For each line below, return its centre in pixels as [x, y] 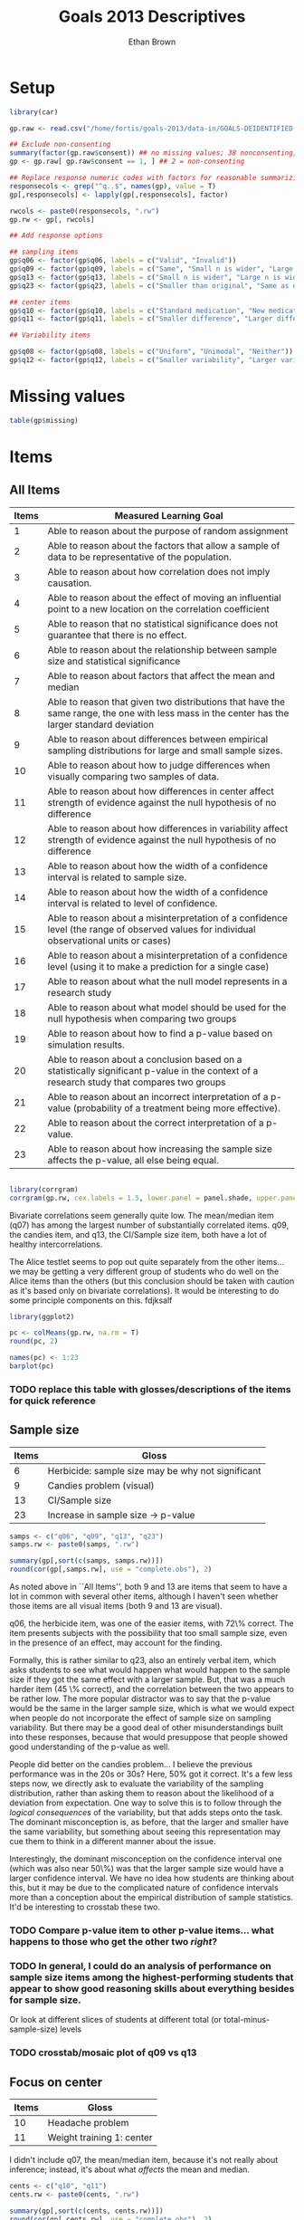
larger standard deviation [101, 724]
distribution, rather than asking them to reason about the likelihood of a [142, 1794]
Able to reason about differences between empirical [158, 739]
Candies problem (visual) [101, 1485]
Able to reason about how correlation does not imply [159, 571]
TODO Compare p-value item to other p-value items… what [142, 1930]
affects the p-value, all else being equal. [133, 1160]
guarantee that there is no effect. [117, 635]
